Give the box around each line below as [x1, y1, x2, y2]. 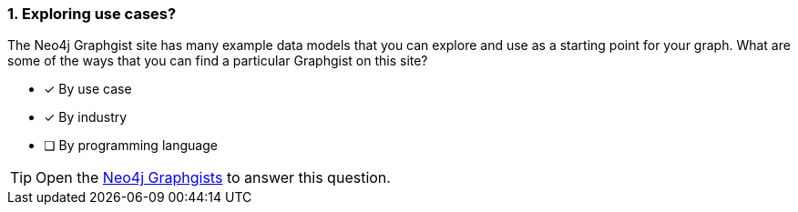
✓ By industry [44, 109, 128, 126]
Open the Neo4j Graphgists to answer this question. [36, 168, 391, 187]
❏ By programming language [44, 137, 218, 154]
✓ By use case [44, 81, 132, 97]
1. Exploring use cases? [7, 5, 177, 23]
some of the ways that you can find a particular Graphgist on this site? [7, 53, 428, 69]
